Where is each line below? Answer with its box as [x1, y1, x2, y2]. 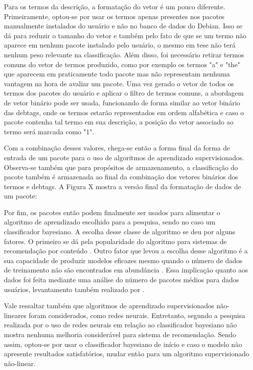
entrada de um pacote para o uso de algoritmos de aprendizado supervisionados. [4, 152, 244, 162]
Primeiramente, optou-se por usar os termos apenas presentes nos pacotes [4, 11, 225, 21]
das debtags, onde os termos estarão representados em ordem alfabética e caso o [4, 107, 244, 117]
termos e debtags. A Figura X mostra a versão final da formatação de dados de [4, 181, 241, 191]
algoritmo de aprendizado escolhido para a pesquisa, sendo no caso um [4, 217, 216, 227]
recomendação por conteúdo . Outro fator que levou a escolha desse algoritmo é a [4, 246, 248, 256]
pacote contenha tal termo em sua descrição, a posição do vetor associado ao [4, 117, 234, 127]
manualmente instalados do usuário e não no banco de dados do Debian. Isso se [4, 21, 242, 31]
